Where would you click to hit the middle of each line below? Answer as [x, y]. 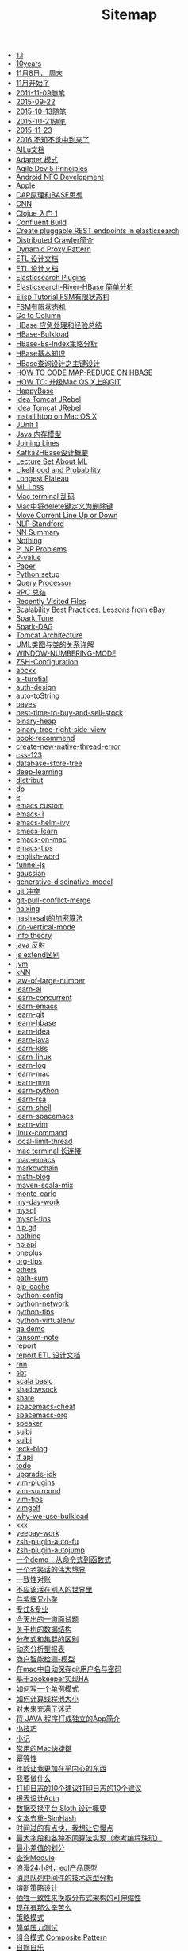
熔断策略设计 [36, 1888]
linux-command [41, 1133]
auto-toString [38, 696]
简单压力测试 [36, 1928]
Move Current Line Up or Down [67, 516]
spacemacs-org [42, 1415]
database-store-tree [49, 763]
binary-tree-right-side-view [61, 730]
